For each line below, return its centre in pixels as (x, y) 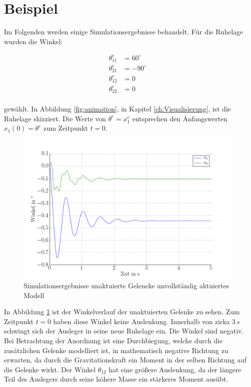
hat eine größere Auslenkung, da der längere (175, 369)
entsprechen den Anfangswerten (180, 118)
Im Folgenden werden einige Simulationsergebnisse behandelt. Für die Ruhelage (124, 32)
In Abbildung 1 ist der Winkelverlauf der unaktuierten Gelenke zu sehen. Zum (122, 312)
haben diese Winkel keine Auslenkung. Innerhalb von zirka (141, 321)
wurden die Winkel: (33, 41)
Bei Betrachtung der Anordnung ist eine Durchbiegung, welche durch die (113, 341)
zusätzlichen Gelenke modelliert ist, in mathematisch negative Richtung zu (116, 350)
